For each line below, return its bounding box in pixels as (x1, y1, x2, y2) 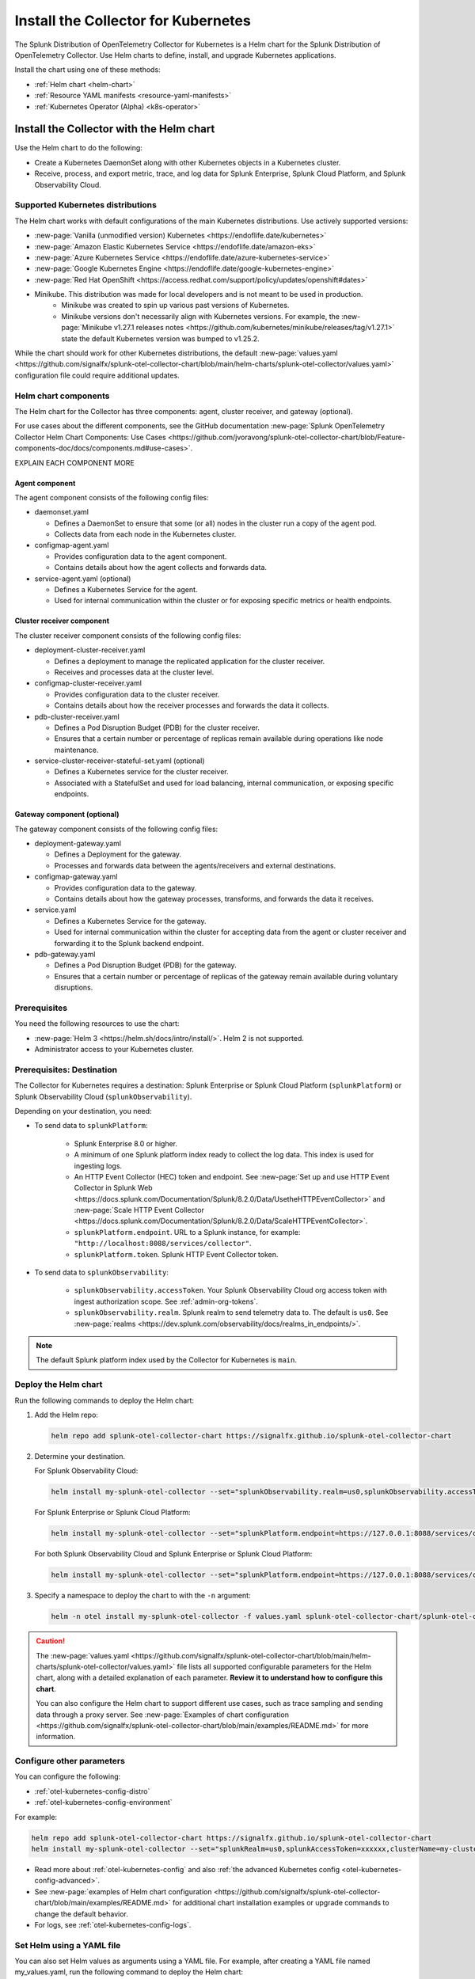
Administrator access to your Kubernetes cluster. (34, 1045, 194, 1054)
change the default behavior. (34, 1909, 128, 1919)
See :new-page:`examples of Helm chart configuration (34, 1886, 212, 1896)
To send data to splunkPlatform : (34, 1121, 148, 1130)
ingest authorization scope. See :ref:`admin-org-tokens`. (74, 1297, 259, 1306)
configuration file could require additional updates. (14, 370, 180, 380)
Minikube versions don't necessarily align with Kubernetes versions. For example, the (61, 311, 340, 321)
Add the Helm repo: (34, 1410, 99, 1419)
